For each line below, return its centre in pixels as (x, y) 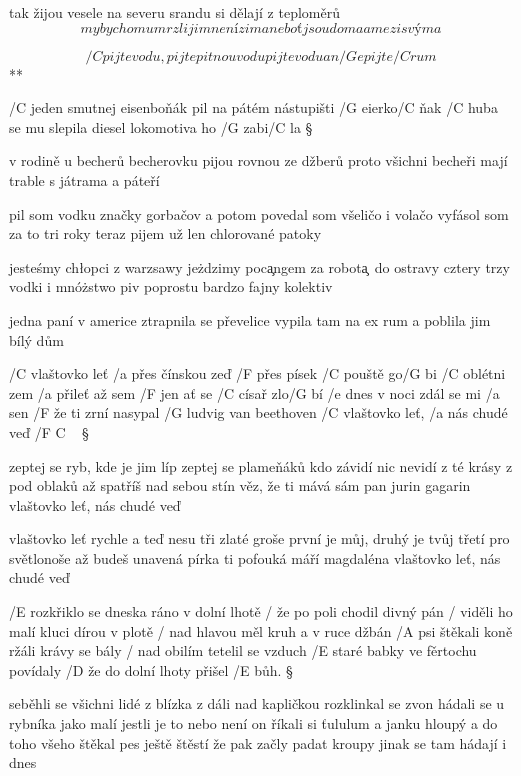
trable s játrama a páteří (84, 179)
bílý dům (36, 339)
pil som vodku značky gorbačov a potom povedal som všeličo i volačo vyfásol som (259, 213)
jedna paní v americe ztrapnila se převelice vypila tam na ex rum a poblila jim (250, 319)
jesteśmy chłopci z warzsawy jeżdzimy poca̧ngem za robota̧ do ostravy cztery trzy (259, 266)
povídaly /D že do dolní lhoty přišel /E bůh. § (151, 669)
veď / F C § (49, 431)
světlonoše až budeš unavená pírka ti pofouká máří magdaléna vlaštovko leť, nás (255, 557)
